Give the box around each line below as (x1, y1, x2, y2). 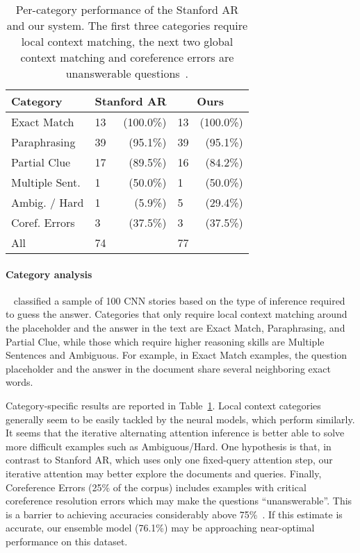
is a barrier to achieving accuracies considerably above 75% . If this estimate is (6, 507, 343, 521)
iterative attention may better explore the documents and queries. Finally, (6, 466, 322, 480)
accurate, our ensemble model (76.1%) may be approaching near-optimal (6, 520, 315, 535)
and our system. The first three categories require (6, 17, 248, 33)
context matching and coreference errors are (20, 49, 234, 65)
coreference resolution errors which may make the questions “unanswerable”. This (6, 493, 352, 508)
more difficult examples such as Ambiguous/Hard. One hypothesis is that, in (6, 439, 332, 453)
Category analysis (6, 266, 92, 281)
